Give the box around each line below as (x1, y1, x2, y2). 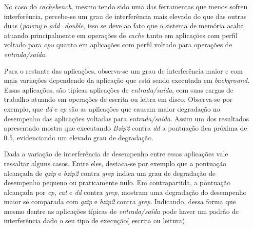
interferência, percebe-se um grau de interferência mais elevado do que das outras (4, 11, 247, 21)
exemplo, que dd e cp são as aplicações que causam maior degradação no (4, 103, 220, 114)
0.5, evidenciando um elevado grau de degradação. (4, 132, 154, 142)
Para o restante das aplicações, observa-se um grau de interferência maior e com (4, 65, 243, 76)
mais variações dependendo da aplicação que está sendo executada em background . (4, 75, 250, 85)
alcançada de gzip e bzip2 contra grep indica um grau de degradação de (4, 168, 216, 178)
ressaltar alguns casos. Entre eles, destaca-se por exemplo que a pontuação (4, 158, 226, 168)
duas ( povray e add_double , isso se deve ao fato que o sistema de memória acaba (4, 20, 244, 31)
